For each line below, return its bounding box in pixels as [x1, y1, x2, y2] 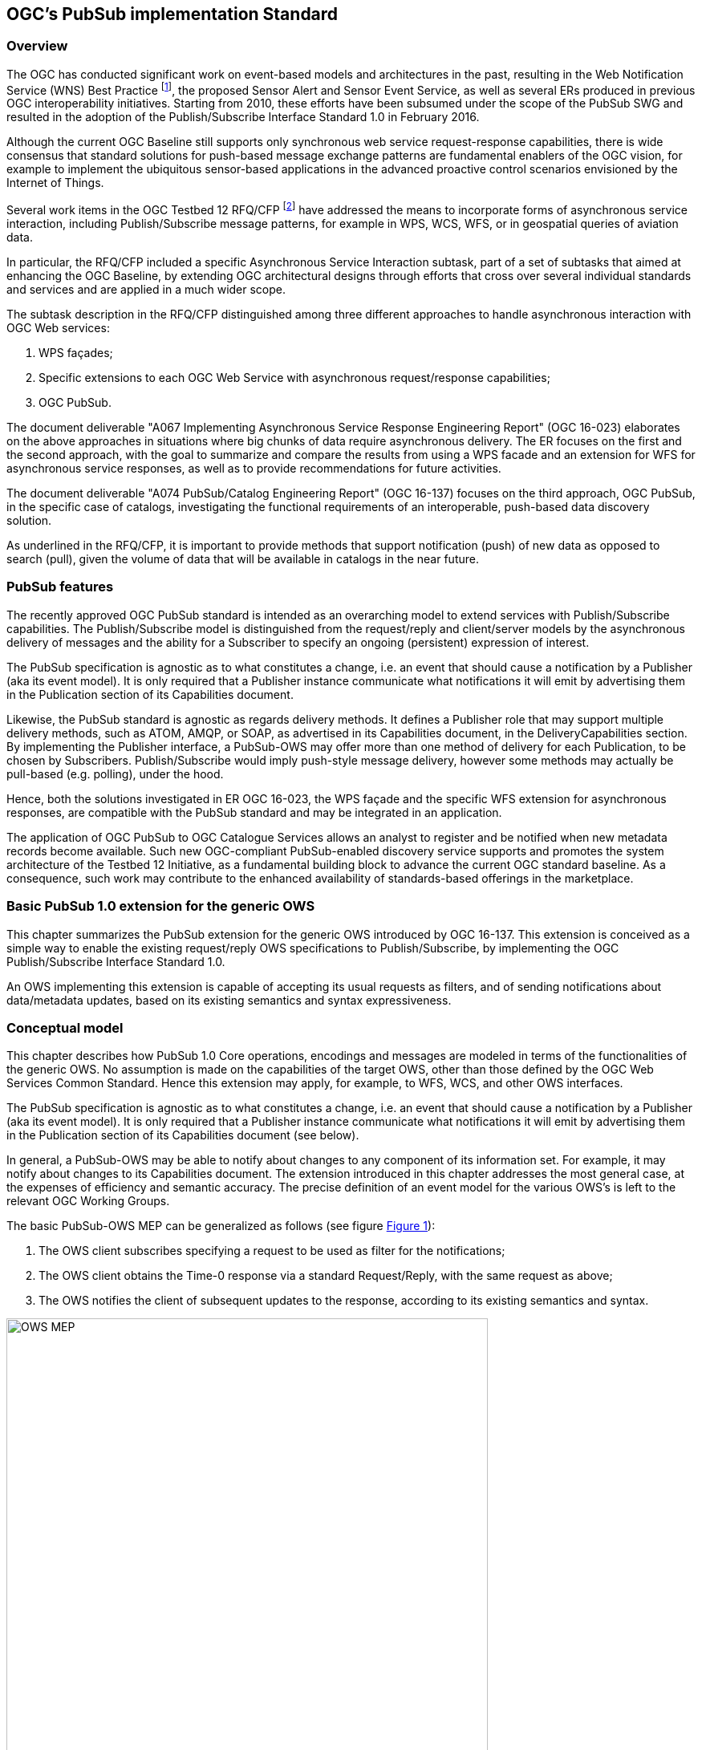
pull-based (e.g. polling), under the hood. [6, 766, 224, 781]
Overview [6, 38, 68, 55]
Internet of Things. [6, 176, 104, 190]
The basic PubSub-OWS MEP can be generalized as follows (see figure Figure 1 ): [6, 1219, 436, 1233]
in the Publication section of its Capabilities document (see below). [6, 1128, 359, 1143]
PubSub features [6, 579, 114, 595]
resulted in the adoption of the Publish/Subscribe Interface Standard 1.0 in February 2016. [6, 110, 480, 124]
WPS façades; [39, 346, 113, 360]
